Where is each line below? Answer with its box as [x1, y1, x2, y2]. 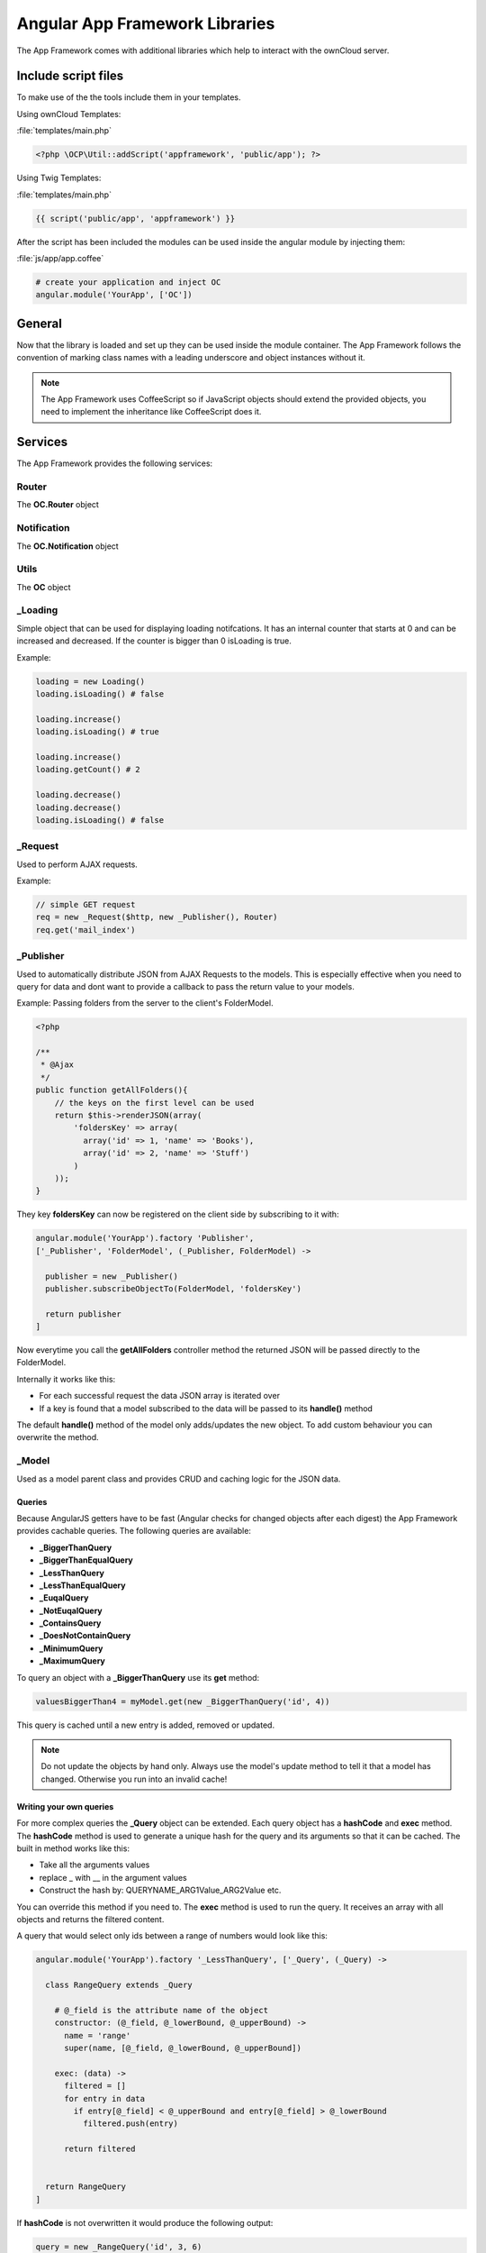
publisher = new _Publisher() [45, 1271, 179, 1282]
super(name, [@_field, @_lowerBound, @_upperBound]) [64, 2043, 301, 2054]
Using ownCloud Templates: [16, 108, 121, 119]
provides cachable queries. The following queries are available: [16, 1526, 252, 1537]
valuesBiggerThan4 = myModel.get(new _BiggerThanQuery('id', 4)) [35, 1696, 330, 1707]
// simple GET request [35, 899, 136, 910]
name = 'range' [64, 2030, 131, 2040]
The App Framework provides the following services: [16, 458, 213, 469]
